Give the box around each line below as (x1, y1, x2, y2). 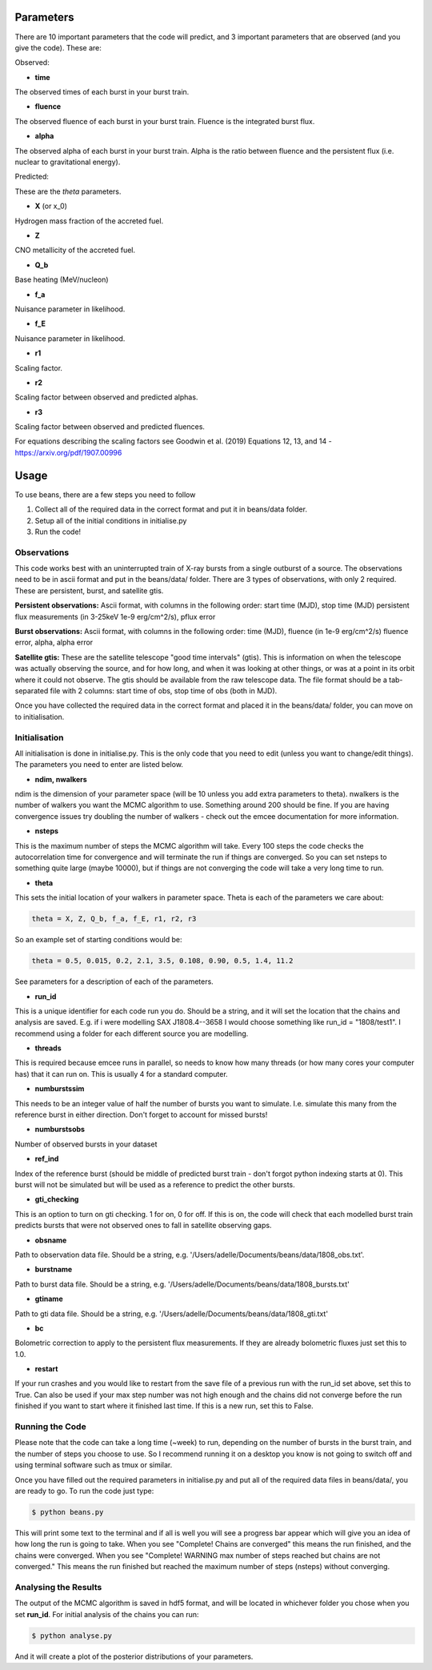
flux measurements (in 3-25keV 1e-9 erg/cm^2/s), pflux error (14, 612, 216, 621)
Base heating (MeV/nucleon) (14, 275, 109, 284)
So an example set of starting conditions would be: (14, 935, 182, 945)
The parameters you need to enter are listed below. (14, 760, 184, 769)
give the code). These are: (14, 42, 102, 52)
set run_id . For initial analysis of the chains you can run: (14, 1609, 199, 1619)
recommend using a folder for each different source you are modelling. (14, 1029, 249, 1038)
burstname (34, 1265, 73, 1275)
